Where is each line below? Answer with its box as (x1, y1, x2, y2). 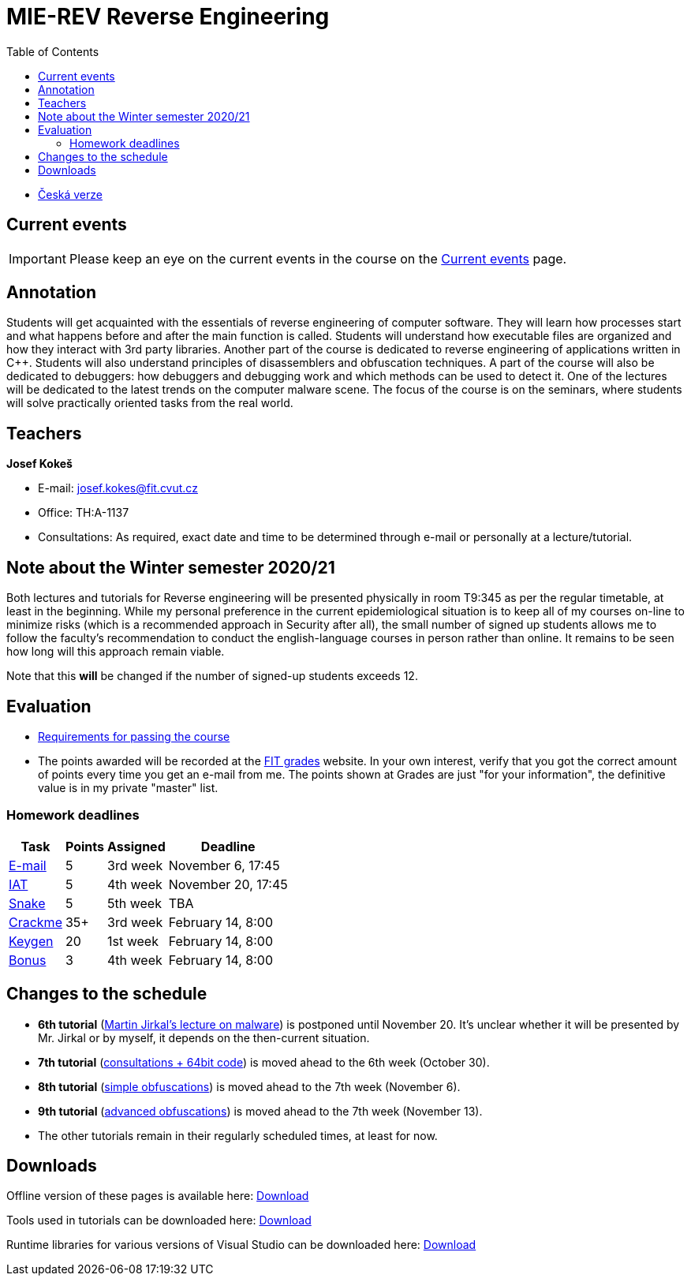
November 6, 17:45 (168, 857, 280, 873)
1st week (107, 933, 159, 949)
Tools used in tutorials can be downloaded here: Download (6, 1213, 312, 1228)
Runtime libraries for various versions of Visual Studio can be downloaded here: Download (6, 1238, 476, 1252)
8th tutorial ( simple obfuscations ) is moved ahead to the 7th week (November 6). (38, 1079, 461, 1093)
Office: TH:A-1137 (38, 506, 129, 520)
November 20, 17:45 (168, 876, 288, 892)
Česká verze (38, 187, 103, 201)
